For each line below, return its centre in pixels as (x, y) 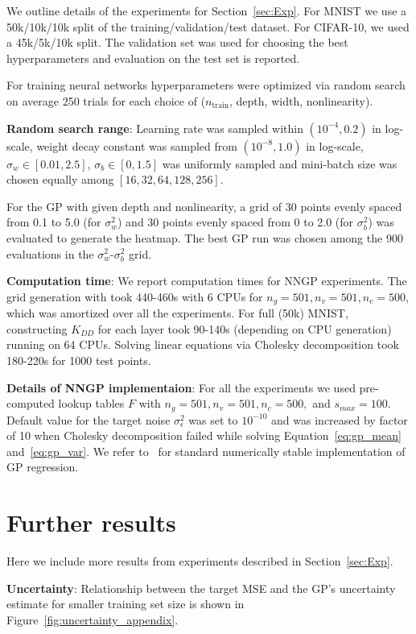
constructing (37, 328)
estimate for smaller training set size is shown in (126, 604)
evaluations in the (50, 253)
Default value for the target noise (89, 419)
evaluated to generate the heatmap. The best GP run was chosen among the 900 (205, 237)
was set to (213, 419)
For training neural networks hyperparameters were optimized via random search (206, 85)
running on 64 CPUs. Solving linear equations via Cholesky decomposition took (203, 344)
